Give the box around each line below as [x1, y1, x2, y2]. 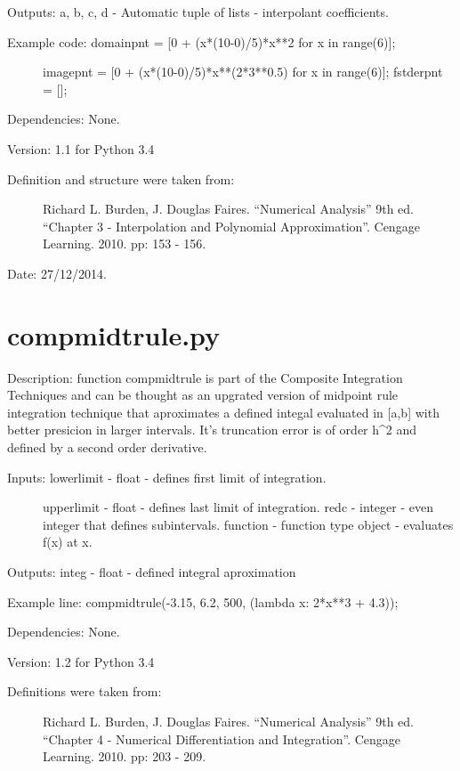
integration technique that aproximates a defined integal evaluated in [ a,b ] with [7, 402, 440, 421]
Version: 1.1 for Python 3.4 [7, 139, 155, 158]
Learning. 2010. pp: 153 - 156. [43, 234, 206, 253]
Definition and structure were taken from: [7, 169, 235, 188]
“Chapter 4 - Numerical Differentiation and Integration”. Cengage [43, 729, 401, 748]
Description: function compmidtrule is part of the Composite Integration [7, 368, 403, 386]
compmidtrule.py [7, 316, 221, 353]
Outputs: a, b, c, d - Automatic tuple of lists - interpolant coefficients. [7, 3, 389, 20]
